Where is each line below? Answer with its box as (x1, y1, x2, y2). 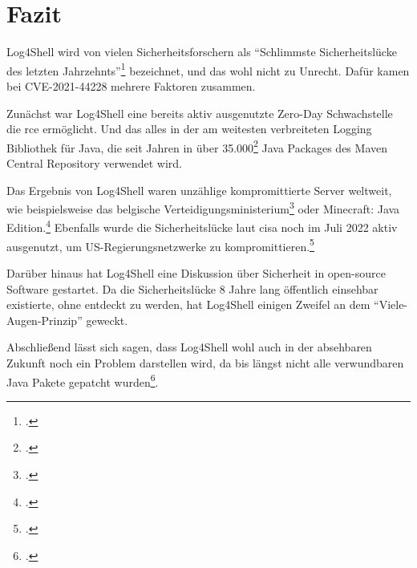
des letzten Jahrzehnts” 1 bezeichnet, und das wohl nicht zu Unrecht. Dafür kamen (6, 59, 410, 79)
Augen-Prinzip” (6, 311, 83, 328)
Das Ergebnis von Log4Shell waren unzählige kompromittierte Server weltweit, (6, 181, 392, 198)
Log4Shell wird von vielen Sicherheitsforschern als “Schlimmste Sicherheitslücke (6, 43, 397, 60)
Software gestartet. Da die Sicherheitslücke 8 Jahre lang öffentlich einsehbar (6, 280, 379, 297)
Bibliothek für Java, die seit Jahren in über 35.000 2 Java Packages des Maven (6, 136, 387, 156)
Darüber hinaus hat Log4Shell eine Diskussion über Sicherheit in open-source (6, 264, 386, 281)
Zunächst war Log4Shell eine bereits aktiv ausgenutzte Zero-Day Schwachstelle (6, 104, 393, 121)
